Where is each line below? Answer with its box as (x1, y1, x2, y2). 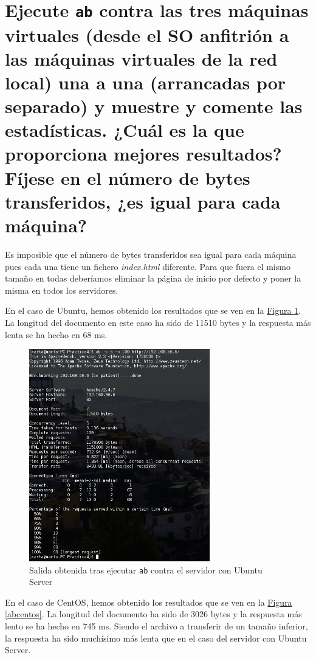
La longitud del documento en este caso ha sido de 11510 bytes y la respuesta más (5, 316, 311, 328)
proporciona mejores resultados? (5, 141, 282, 166)
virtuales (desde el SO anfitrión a (5, 22, 289, 47)
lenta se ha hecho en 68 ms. (5, 328, 108, 341)
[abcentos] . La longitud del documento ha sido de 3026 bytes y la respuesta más (5, 608, 302, 620)
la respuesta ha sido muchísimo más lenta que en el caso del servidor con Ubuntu (5, 631, 307, 644)
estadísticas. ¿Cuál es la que (5, 117, 244, 142)
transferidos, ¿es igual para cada (5, 189, 281, 213)
